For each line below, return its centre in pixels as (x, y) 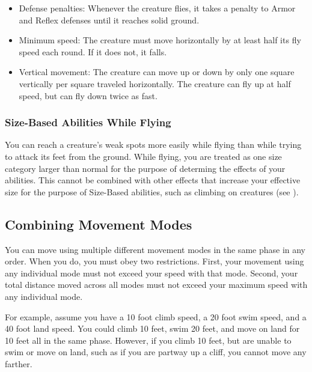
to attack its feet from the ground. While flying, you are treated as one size (143, 156)
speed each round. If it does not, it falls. (93, 51)
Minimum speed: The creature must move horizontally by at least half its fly (160, 40)
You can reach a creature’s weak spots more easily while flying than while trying (153, 145)
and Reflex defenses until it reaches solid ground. (109, 20)
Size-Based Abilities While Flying (88, 122)
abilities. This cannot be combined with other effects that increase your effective (153, 180)
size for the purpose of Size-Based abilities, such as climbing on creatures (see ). (152, 191)
